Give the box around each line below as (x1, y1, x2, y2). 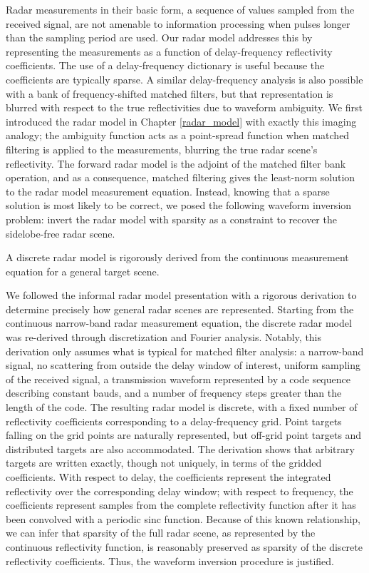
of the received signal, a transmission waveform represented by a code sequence (6, 371, 350, 386)
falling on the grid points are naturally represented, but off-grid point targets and (6, 427, 362, 442)
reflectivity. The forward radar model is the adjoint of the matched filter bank (6, 156, 346, 171)
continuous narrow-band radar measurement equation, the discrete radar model (6, 315, 352, 330)
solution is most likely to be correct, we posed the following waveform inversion (6, 198, 352, 213)
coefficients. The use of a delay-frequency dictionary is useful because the (6, 58, 325, 73)
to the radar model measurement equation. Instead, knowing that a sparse (6, 183, 330, 198)
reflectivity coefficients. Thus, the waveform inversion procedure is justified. (6, 553, 335, 568)
